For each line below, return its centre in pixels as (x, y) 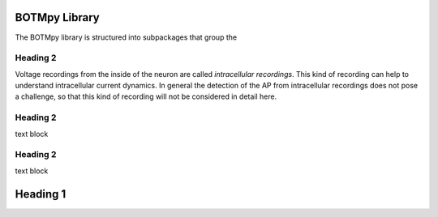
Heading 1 (41, 194)
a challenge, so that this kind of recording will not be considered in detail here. (146, 96)
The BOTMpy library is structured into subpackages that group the (126, 37)
